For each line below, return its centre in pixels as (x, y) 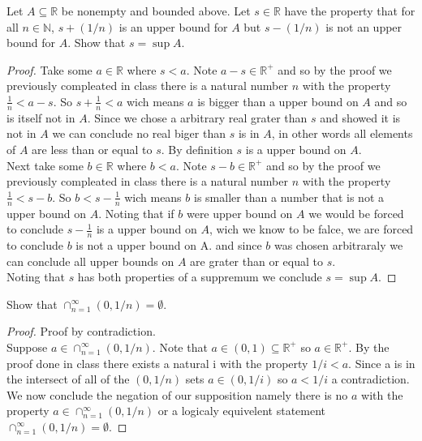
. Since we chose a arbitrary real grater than (197, 117)
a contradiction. (370, 379)
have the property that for (350, 11)
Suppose (27, 347)
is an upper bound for (173, 26)
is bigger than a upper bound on (278, 101)
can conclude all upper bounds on (90, 261)
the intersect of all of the (68, 379)
